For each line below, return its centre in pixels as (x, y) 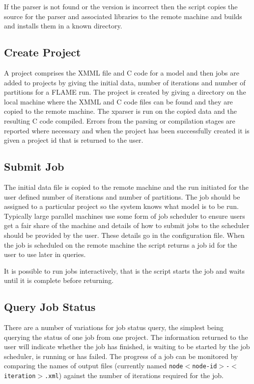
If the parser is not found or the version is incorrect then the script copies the (121, 6)
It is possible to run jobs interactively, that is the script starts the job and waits (125, 270)
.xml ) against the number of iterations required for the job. (134, 375)
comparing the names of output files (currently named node (94, 366)
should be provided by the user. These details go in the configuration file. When (124, 235)
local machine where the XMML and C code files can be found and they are (118, 101)
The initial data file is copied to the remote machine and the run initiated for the (126, 187)
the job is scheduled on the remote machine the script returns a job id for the (121, 244)
